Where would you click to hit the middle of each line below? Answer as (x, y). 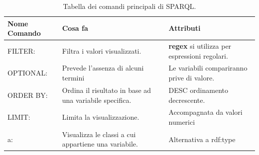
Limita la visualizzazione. (101, 117)
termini (73, 78)
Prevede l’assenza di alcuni (103, 68)
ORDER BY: (28, 95)
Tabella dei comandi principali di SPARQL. (129, 6)
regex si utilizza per (200, 46)
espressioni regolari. (198, 55)
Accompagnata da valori (205, 112)
